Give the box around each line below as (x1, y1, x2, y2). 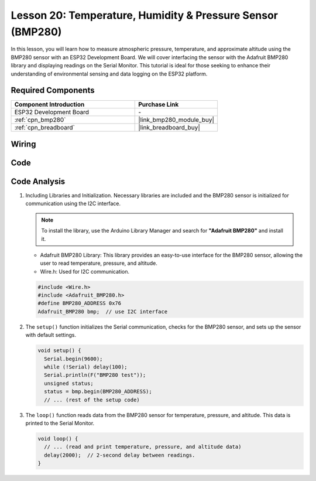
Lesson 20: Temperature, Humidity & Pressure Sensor (11, 9, 278, 22)
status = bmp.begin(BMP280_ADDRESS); (44, 388, 152, 395)
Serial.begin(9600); (44, 355, 103, 362)
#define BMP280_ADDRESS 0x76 (37, 300, 122, 307)
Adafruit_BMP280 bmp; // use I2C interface (37, 308, 168, 315)
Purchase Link (138, 100, 179, 108)
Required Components (11, 86, 95, 95)
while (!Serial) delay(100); (44, 364, 128, 370)
